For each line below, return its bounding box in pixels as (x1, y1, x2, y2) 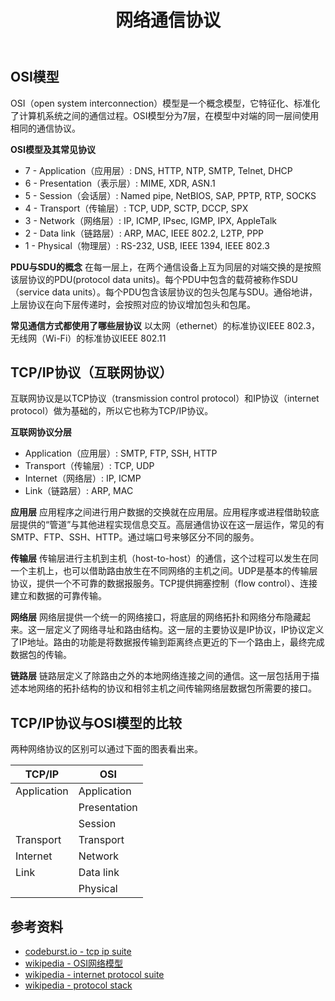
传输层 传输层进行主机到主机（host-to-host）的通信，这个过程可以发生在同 (10, 552, 319, 565)
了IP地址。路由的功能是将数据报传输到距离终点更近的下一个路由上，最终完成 (10, 636, 325, 648)
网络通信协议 (114, 9, 221, 32)
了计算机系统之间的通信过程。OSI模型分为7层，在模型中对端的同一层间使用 (10, 109, 320, 121)
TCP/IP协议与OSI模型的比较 (10, 714, 182, 731)
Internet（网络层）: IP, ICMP (24, 472, 142, 485)
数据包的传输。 (10, 649, 72, 661)
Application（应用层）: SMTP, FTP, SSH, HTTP (24, 447, 218, 460)
